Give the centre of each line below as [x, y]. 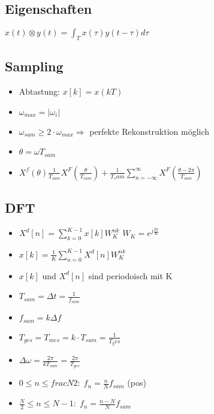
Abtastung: [39, 91]
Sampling [34, 66]
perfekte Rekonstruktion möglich [150, 131]
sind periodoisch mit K [130, 275]
